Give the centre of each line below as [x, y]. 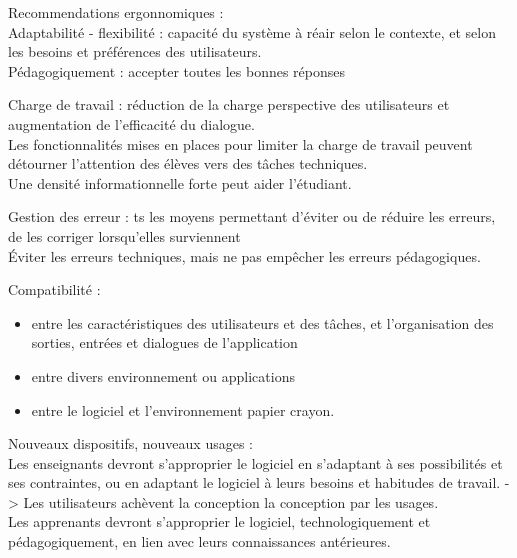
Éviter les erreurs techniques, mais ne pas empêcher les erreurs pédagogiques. [244, 255]
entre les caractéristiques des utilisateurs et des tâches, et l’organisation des [262, 322]
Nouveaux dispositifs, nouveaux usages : [131, 443]
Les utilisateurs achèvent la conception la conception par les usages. [231, 501]
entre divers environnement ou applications [163, 375]
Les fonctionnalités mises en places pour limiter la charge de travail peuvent [240, 143]
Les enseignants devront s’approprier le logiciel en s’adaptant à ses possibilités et [255, 462]
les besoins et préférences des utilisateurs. [135, 51]
